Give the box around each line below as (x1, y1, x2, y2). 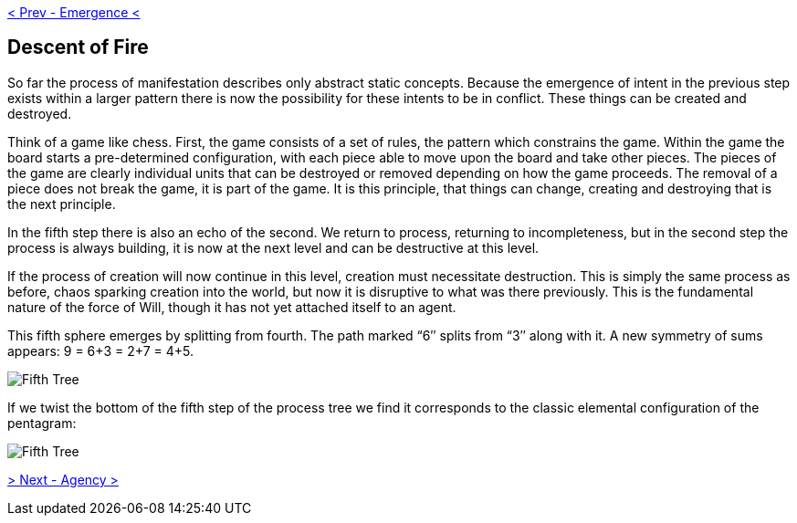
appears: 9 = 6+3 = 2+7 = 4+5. (7, 342, 194, 359)
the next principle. (7, 195, 116, 212)
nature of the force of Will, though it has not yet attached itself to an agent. (7, 298, 456, 315)
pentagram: (7, 414, 77, 431)
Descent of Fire (7, 36, 149, 59)
